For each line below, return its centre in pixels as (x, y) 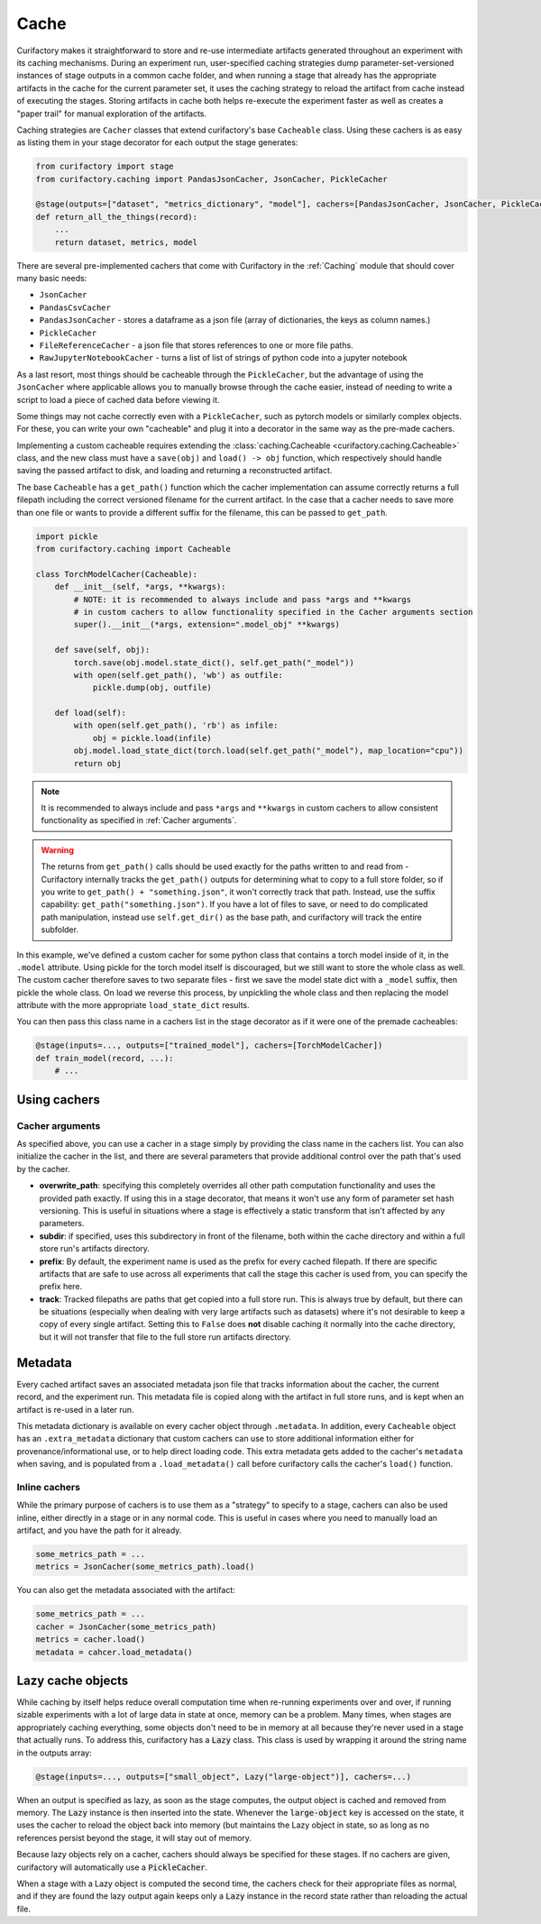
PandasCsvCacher (75, 307)
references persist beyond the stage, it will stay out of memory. (134, 1837)
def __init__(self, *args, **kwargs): (140, 587)
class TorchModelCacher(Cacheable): (117, 574)
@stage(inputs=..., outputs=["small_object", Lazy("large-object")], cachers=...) (224, 1777)
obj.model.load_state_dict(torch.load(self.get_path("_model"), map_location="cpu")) (269, 751)
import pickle (67, 536)
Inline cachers (49, 1487)
